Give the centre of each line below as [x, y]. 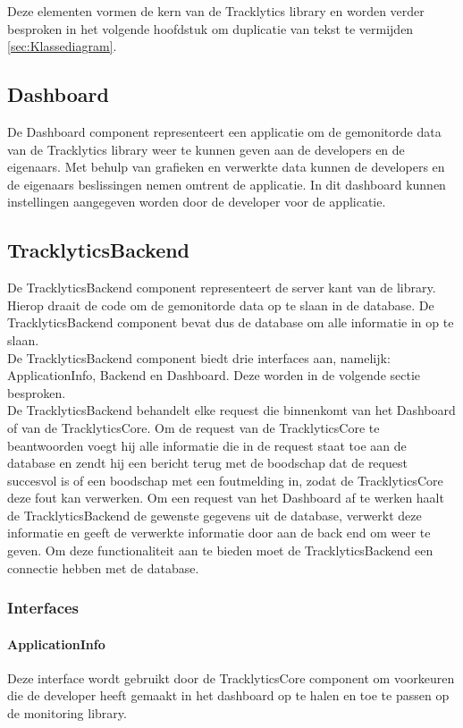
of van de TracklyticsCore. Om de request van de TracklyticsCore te [194, 427]
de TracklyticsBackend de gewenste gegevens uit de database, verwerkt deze [215, 515]
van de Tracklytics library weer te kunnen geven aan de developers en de [206, 149]
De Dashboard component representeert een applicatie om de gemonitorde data [224, 131]
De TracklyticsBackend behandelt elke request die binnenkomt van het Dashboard [231, 410]
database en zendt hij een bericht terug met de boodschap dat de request [207, 463]
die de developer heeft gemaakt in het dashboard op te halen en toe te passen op [228, 695]
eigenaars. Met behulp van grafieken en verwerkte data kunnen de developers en [226, 167]
